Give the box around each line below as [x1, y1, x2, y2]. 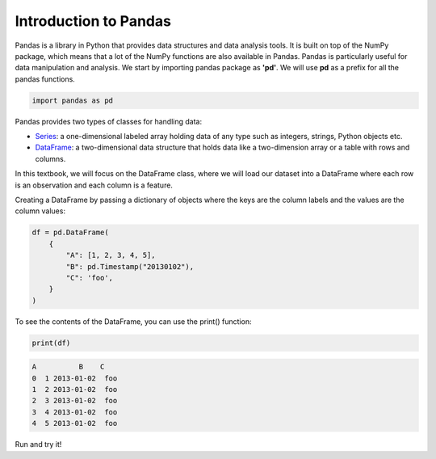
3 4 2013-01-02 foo [31, 407, 118, 416]
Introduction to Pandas [15, 12, 171, 30]
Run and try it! [15, 440, 62, 449]
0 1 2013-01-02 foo [31, 373, 118, 383]
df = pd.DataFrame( [31, 228, 109, 238]
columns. [35, 154, 66, 163]
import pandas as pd [31, 95, 113, 105]
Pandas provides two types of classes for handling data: [15, 116, 202, 126]
